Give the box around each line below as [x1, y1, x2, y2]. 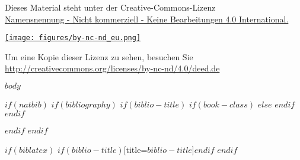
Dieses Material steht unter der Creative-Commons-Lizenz [5, 1, 216, 13]
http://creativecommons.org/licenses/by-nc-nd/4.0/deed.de [5, 62, 220, 74]
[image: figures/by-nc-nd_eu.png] [5, 34, 141, 43]
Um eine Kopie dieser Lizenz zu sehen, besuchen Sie [5, 50, 193, 63]
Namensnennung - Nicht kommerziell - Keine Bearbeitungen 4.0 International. [5, 12, 289, 25]
